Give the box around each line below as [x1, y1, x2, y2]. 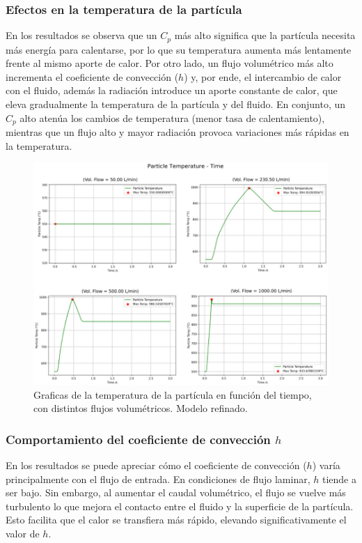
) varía [312, 457, 340, 472]
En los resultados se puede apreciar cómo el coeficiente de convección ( [6, 457, 307, 472]
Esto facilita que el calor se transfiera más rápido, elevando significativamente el [6, 512, 347, 527]
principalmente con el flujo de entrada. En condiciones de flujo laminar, [6, 471, 310, 486]
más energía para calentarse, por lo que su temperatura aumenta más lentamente [6, 42, 352, 56]
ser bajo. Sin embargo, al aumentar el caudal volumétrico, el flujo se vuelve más [6, 485, 346, 500]
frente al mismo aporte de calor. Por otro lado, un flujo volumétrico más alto [6, 56, 333, 70]
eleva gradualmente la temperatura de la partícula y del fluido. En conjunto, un [6, 97, 346, 112]
